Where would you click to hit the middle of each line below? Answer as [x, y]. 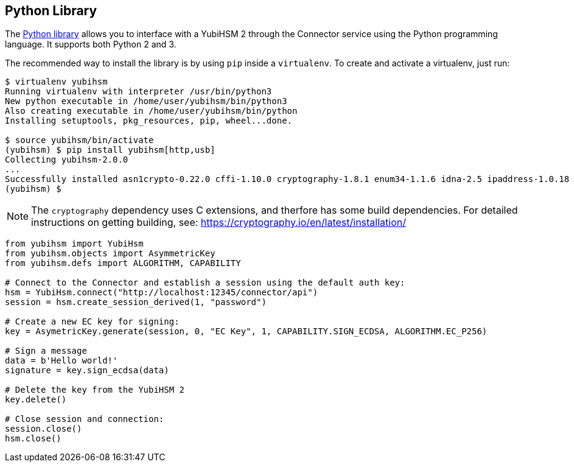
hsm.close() [33, 439]
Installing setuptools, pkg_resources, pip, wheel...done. [149, 121]
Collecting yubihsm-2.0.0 [67, 160]
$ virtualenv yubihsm [56, 82]
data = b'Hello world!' [61, 361]
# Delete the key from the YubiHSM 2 [95, 390]
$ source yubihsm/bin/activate [79, 140]
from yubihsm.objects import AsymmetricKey [110, 254]
